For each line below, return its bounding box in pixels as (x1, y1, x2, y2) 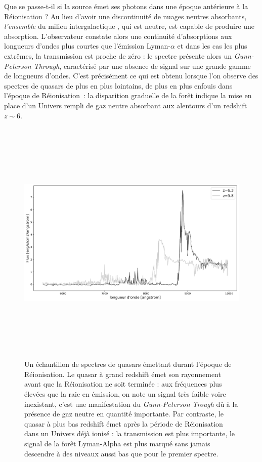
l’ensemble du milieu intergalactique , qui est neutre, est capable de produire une (4, 21, 255, 31)
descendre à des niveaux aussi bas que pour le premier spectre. (24, 448, 219, 458)
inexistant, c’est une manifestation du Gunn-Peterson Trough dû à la (24, 398, 238, 409)
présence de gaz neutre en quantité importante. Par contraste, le (24, 408, 224, 419)
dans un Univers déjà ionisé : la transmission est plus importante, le (24, 428, 235, 439)
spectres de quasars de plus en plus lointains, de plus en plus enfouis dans (4, 80, 233, 91)
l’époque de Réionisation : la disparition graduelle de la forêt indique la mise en (4, 90, 252, 101)
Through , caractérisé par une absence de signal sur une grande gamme (33, 60, 251, 71)
